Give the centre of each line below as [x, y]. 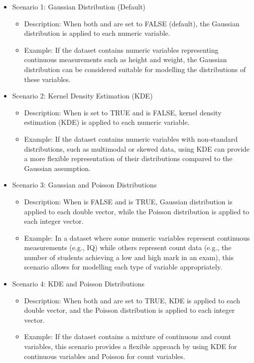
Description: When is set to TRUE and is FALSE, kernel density [123, 112]
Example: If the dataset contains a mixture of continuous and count [128, 336]
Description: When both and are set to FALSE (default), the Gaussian [132, 23]
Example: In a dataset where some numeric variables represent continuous [137, 237]
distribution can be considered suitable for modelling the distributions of [135, 69]
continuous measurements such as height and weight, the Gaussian [126, 59]
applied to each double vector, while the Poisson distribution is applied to [137, 211]
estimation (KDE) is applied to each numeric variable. [107, 122]
